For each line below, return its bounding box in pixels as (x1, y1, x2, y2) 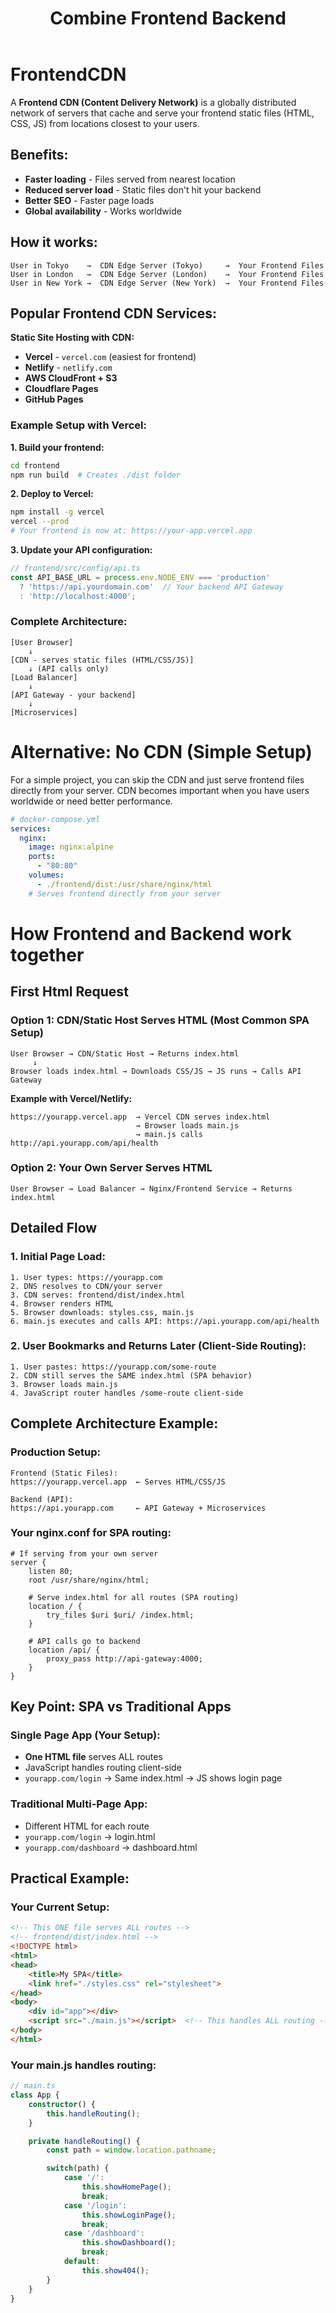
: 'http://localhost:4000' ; (19, 591, 137, 601)
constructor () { (28, 2099, 97, 2109)
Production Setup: (10, 1445, 101, 1459)
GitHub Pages (24, 393, 84, 406)
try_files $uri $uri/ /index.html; (46, 1610, 195, 1620)
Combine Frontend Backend (49, 7, 287, 30)
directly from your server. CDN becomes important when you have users (10, 784, 310, 796)
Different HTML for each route (24, 1820, 150, 1832)
